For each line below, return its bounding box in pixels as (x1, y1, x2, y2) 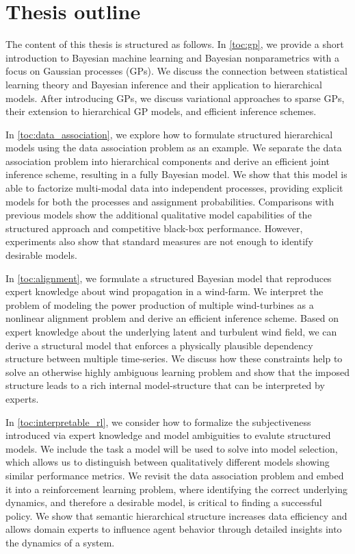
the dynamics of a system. (5, 535, 115, 549)
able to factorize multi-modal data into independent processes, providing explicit (5, 181, 343, 195)
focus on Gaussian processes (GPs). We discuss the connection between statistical (5, 64, 347, 78)
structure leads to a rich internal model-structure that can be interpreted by (5, 378, 325, 392)
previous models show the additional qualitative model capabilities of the (5, 207, 312, 222)
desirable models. (5, 248, 77, 262)
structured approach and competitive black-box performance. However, (5, 221, 303, 235)
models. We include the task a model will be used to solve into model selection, (5, 441, 338, 455)
